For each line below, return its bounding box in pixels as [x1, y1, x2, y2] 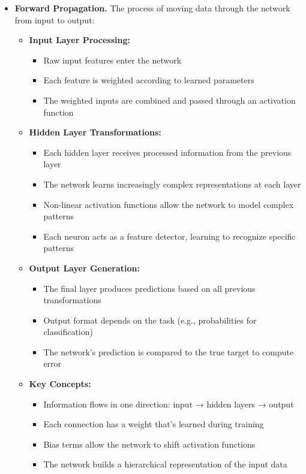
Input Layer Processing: [29, 34, 130, 46]
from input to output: [14, 13, 95, 26]
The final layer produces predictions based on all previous [43, 282, 256, 294]
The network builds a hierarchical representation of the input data [43, 458, 287, 470]
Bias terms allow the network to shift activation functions [43, 437, 256, 450]
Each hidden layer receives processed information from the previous [43, 146, 292, 158]
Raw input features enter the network [43, 53, 182, 66]
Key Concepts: [29, 378, 91, 390]
